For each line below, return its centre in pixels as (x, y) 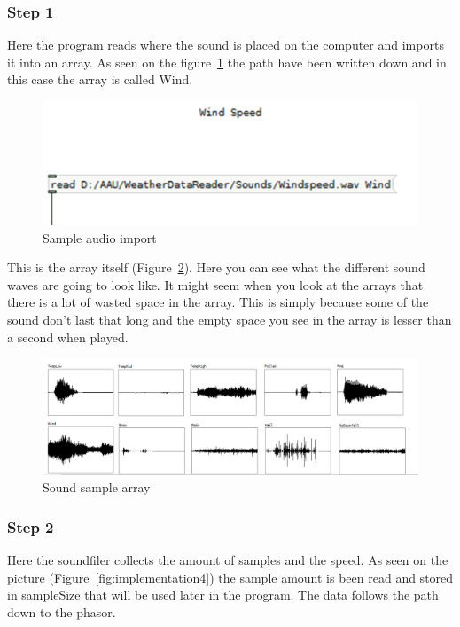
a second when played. (68, 337)
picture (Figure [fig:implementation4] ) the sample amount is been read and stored (230, 577)
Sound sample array (97, 487)
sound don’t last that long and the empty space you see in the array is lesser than (230, 319)
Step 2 (31, 526)
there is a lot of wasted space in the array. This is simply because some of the (218, 302)
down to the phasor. (62, 611)
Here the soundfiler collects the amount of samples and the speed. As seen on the (228, 560)
